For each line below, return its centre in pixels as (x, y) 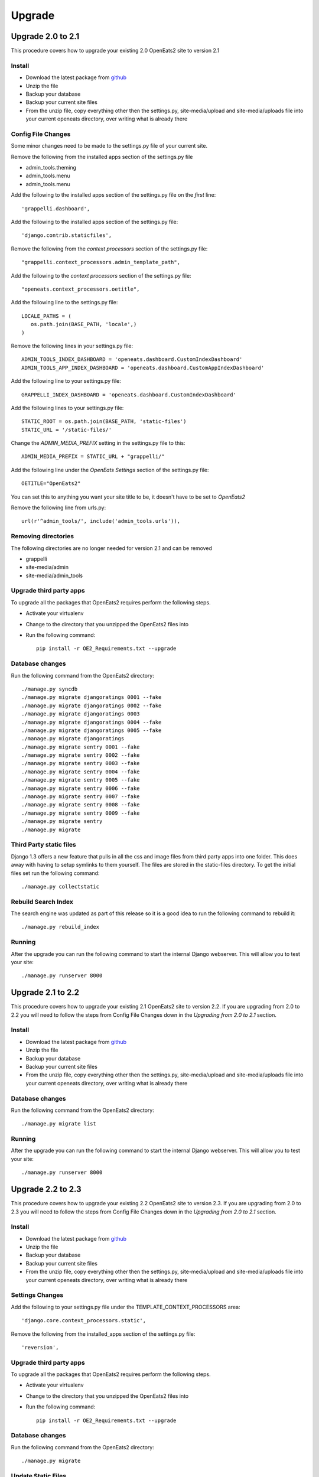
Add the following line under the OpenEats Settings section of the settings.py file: (110, 470)
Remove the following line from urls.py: (58, 507)
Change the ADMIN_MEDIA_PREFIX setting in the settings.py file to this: (98, 443)
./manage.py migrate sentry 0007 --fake (81, 797)
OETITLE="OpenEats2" (51, 484)
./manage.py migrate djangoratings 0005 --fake (92, 730)
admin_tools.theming (51, 168)
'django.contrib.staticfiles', (67, 235)
